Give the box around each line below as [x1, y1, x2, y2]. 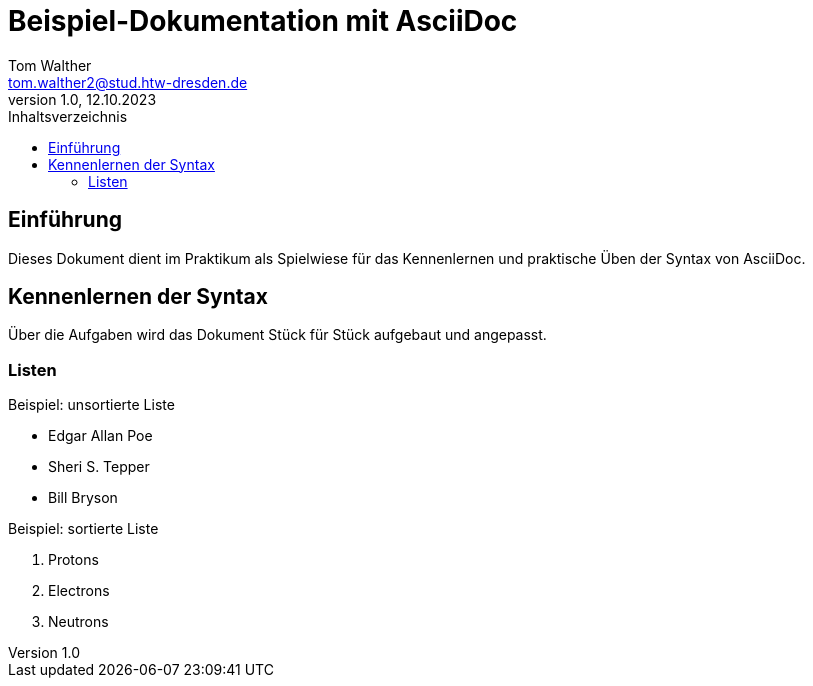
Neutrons [48, 613, 109, 631]
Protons [48, 551, 99, 569]
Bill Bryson [48, 489, 118, 507]
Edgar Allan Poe [48, 427, 153, 445]
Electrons [48, 582, 110, 600]
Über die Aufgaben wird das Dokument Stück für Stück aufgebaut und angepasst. [8, 326, 547, 344]
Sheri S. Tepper [48, 458, 150, 476]
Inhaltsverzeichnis [8, 107, 128, 125]
